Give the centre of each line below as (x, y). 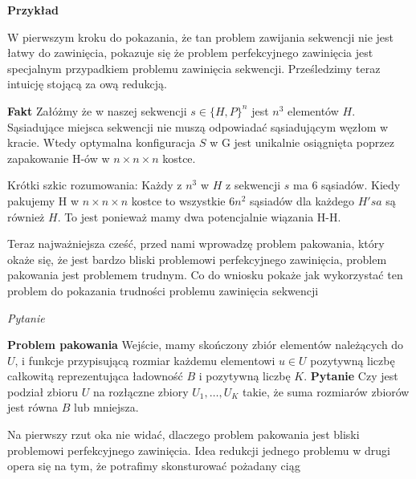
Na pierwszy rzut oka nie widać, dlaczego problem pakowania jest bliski (184, 434)
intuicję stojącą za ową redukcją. (87, 84)
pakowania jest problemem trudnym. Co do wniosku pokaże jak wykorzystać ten (205, 275)
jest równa (33, 407)
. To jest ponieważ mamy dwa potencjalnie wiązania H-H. (199, 216)
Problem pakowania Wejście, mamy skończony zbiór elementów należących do (206, 345)
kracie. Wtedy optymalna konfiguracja (102, 142)
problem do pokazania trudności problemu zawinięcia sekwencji (163, 290)
